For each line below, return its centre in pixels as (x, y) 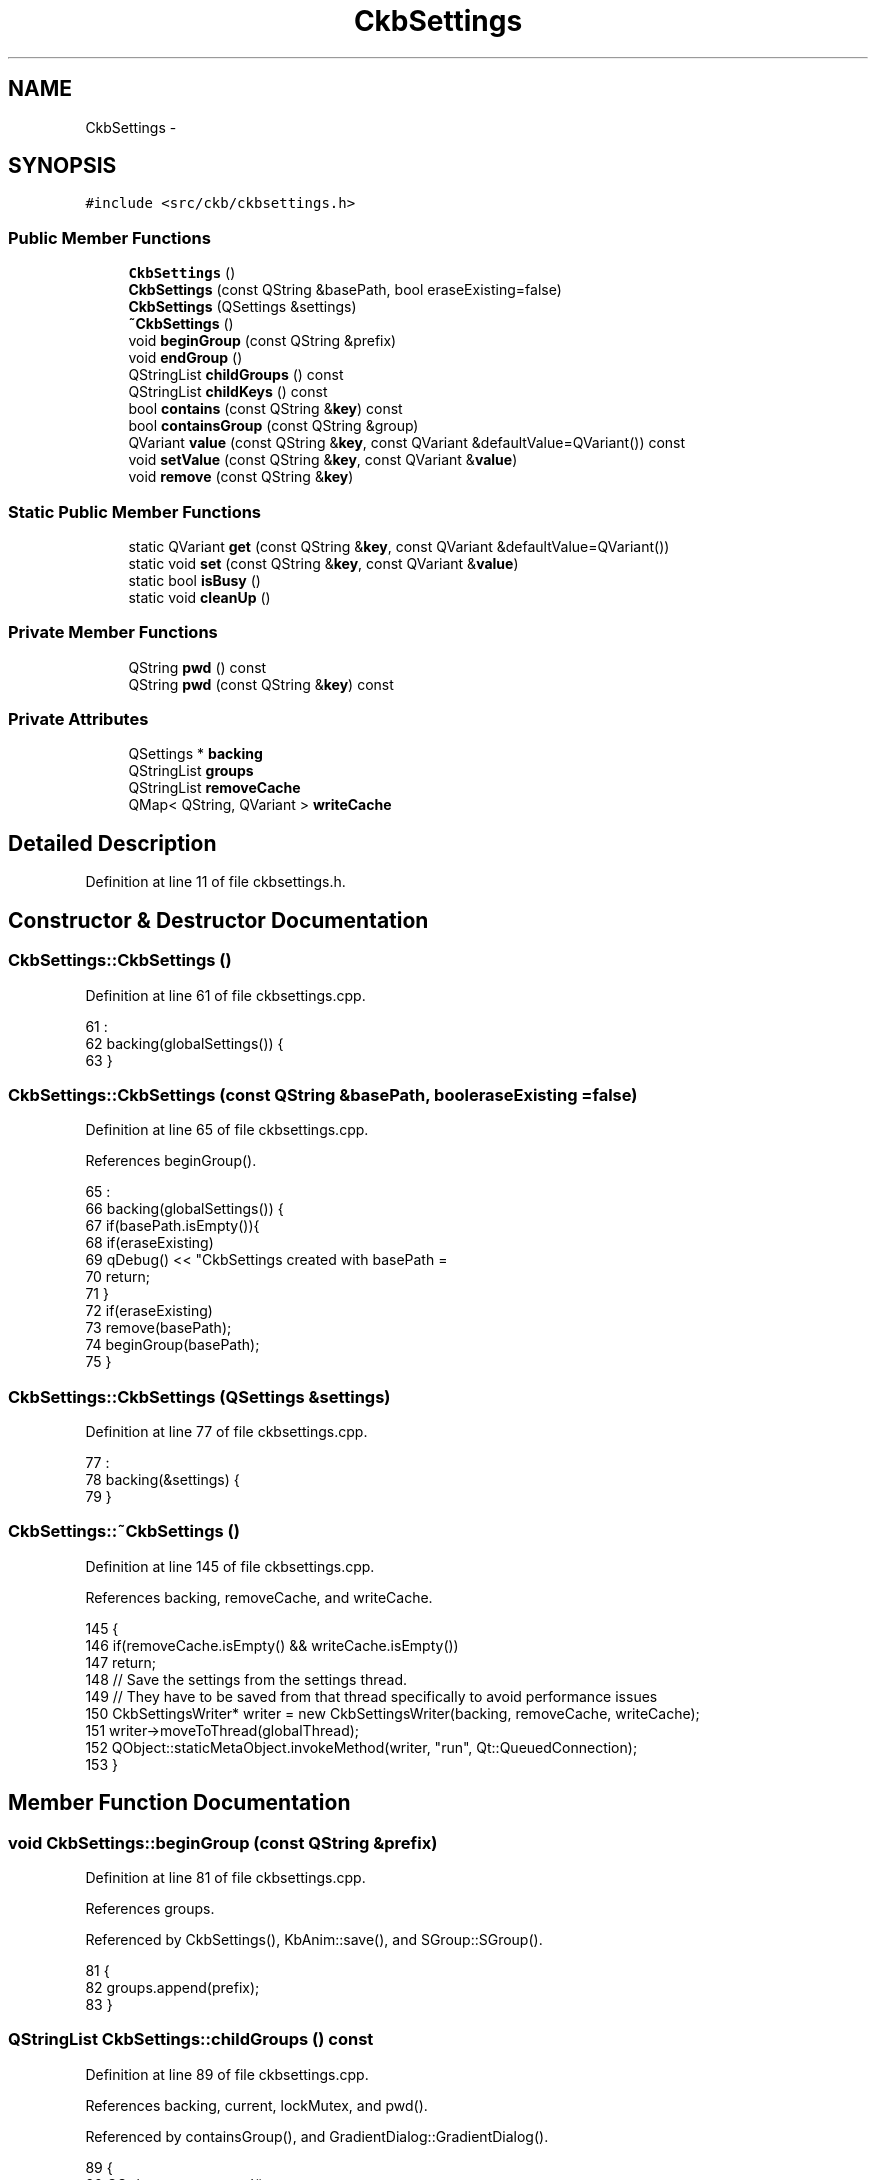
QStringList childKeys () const (228, 392)
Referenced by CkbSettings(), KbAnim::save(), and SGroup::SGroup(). (314, 1939)
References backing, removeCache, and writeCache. (259, 1597)
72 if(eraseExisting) (149, 1311)
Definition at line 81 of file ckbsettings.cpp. (225, 1877)
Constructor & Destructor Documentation (218, 920)
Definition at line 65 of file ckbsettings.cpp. (227, 1130)
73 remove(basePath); (158, 1328)
